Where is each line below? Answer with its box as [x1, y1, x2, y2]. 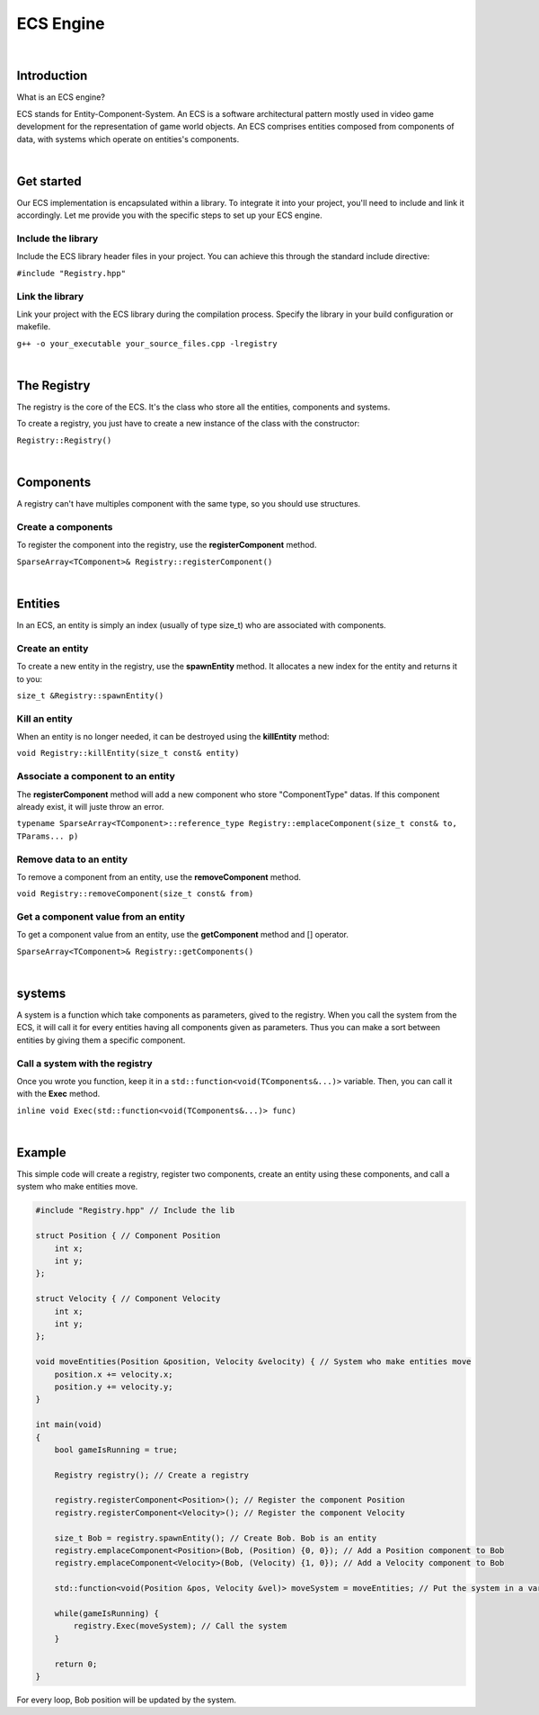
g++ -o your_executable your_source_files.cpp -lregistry [16, 338, 278, 348]
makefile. [16, 321, 51, 332]
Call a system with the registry [16, 1057, 153, 1070]
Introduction [16, 68, 88, 84]
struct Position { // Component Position [35, 1231, 221, 1241]
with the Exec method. [16, 1089, 101, 1100]
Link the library [16, 290, 84, 302]
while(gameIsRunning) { [54, 1608, 159, 1619]
